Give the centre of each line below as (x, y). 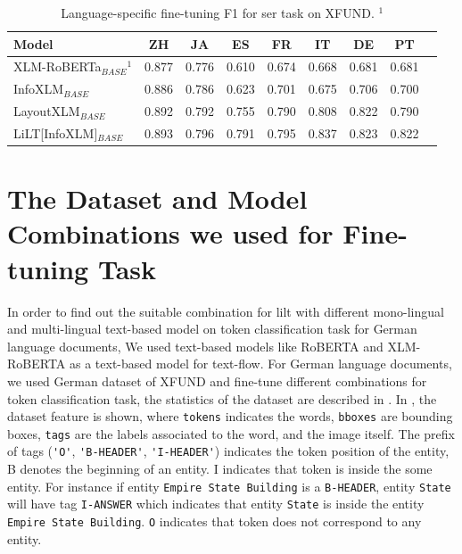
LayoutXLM (47, 111)
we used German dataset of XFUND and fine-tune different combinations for (217, 380)
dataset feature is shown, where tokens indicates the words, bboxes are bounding (230, 416)
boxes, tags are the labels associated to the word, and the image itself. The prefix (231, 433)
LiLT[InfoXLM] (56, 132)
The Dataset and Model (157, 198)
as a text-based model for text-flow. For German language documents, (260, 364)
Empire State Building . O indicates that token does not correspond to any (214, 521)
